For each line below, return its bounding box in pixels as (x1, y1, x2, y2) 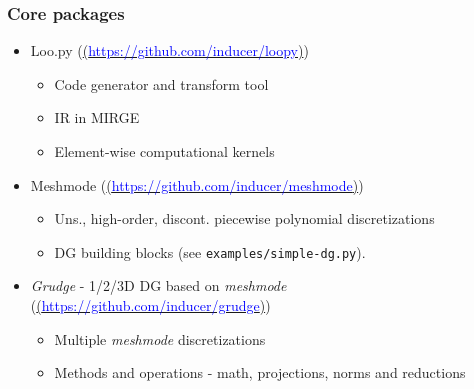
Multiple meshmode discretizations (54, 328, 266, 349)
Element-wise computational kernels (54, 141, 275, 161)
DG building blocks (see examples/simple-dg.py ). (54, 241, 366, 262)
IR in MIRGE (54, 107, 140, 128)
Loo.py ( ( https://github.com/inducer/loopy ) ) (30, 40, 309, 61)
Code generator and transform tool (54, 73, 269, 94)
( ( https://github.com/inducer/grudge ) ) (30, 295, 271, 316)
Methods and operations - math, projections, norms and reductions (54, 362, 466, 383)
